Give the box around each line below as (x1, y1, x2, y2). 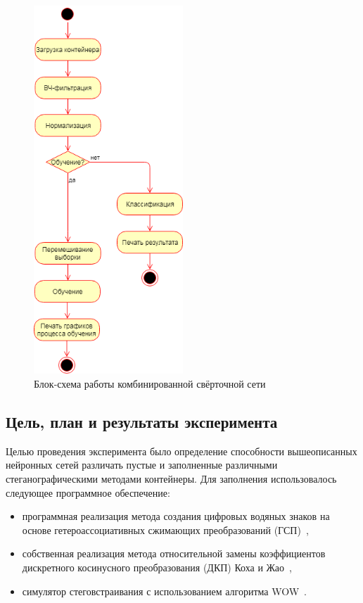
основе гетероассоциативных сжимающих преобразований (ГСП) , (22, 522, 309, 537)
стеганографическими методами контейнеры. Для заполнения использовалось (6, 471, 337, 485)
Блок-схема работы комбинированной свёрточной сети (34, 376, 266, 391)
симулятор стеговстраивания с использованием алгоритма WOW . (22, 583, 307, 598)
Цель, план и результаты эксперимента (6, 410, 278, 432)
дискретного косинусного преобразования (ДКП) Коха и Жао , (22, 559, 292, 574)
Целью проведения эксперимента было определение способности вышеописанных (6, 443, 357, 458)
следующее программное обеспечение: (6, 485, 170, 500)
